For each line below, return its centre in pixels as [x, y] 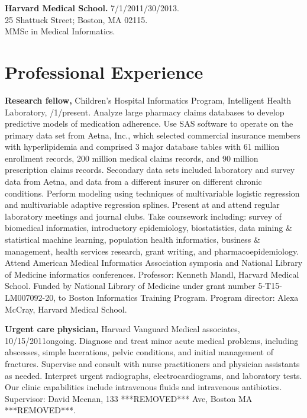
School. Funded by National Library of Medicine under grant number [130, 286]
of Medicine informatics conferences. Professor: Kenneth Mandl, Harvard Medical [152, 274]
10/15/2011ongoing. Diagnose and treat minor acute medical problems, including [152, 340]
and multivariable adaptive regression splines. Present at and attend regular [142, 205]
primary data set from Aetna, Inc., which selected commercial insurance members [153, 135]
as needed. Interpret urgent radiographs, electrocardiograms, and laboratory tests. [153, 375]
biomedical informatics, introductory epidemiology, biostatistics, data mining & [148, 228]
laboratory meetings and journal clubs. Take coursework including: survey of [143, 216]
